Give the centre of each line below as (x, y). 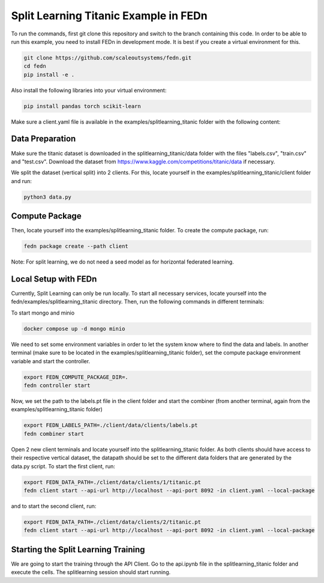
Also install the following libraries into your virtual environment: (89, 90)
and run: (22, 181)
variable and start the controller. (50, 361)
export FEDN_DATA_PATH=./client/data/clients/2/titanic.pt (112, 522)
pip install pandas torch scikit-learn (82, 106)
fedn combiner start (54, 433)
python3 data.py (48, 197)
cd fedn (35, 66)
